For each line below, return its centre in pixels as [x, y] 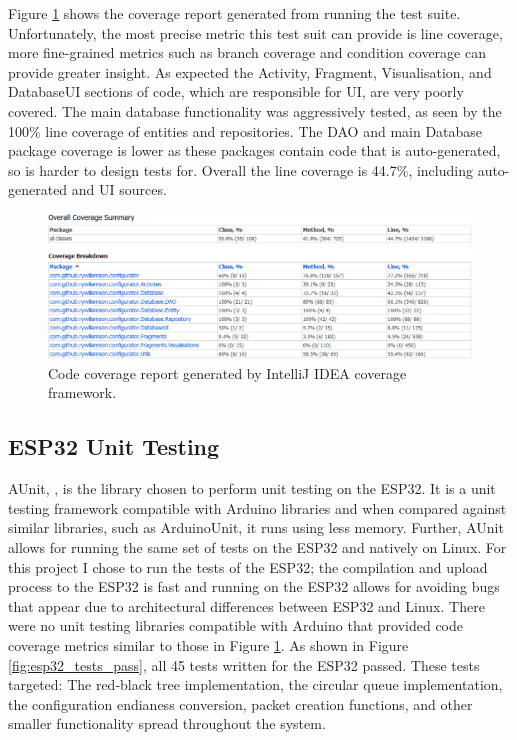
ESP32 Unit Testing [114, 446]
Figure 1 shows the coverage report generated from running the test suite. [234, 13]
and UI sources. [119, 189]
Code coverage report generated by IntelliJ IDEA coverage [227, 372]
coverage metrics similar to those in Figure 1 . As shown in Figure [208, 645]
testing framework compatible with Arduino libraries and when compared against [257, 507]
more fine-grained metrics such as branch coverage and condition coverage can [247, 52]
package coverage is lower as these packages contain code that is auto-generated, [254, 150]
